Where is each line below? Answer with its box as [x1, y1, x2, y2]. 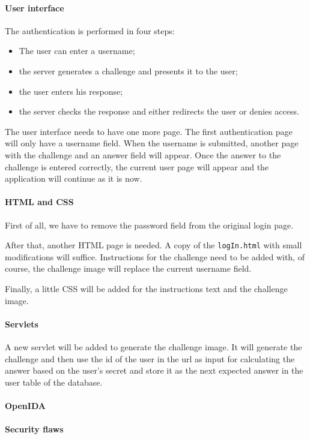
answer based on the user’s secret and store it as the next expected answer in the [5, 364, 303, 377]
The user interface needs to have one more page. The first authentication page [5, 125, 293, 137]
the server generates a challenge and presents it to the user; [19, 64, 238, 77]
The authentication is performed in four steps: [5, 24, 175, 37]
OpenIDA [5, 399, 46, 411]
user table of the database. [5, 375, 103, 388]
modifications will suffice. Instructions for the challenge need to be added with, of [5, 250, 305, 263]
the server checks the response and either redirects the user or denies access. [19, 105, 299, 118]
